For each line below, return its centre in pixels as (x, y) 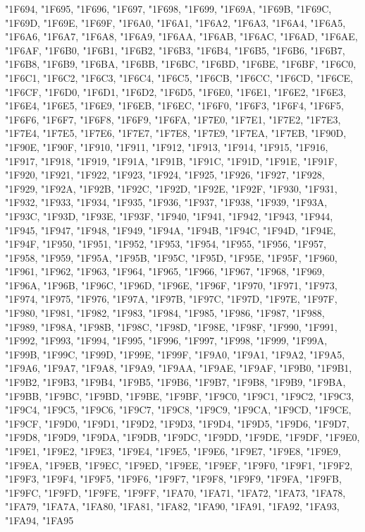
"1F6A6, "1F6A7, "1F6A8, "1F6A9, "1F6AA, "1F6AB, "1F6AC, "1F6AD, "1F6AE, (181, 36)
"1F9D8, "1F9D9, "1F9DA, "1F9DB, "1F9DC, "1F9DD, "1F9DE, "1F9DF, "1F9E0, (182, 437)
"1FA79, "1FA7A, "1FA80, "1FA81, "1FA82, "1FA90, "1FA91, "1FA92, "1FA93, (172, 506)
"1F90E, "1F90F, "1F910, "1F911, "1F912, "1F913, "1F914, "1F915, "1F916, (167, 146)
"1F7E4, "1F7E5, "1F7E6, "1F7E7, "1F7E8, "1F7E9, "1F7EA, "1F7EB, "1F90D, (176, 133)
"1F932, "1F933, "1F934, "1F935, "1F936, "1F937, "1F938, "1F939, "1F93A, (166, 202)
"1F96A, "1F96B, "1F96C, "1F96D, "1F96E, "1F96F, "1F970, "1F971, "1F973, (171, 285)
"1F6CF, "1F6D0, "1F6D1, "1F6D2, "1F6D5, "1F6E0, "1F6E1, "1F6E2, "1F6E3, (175, 91)
